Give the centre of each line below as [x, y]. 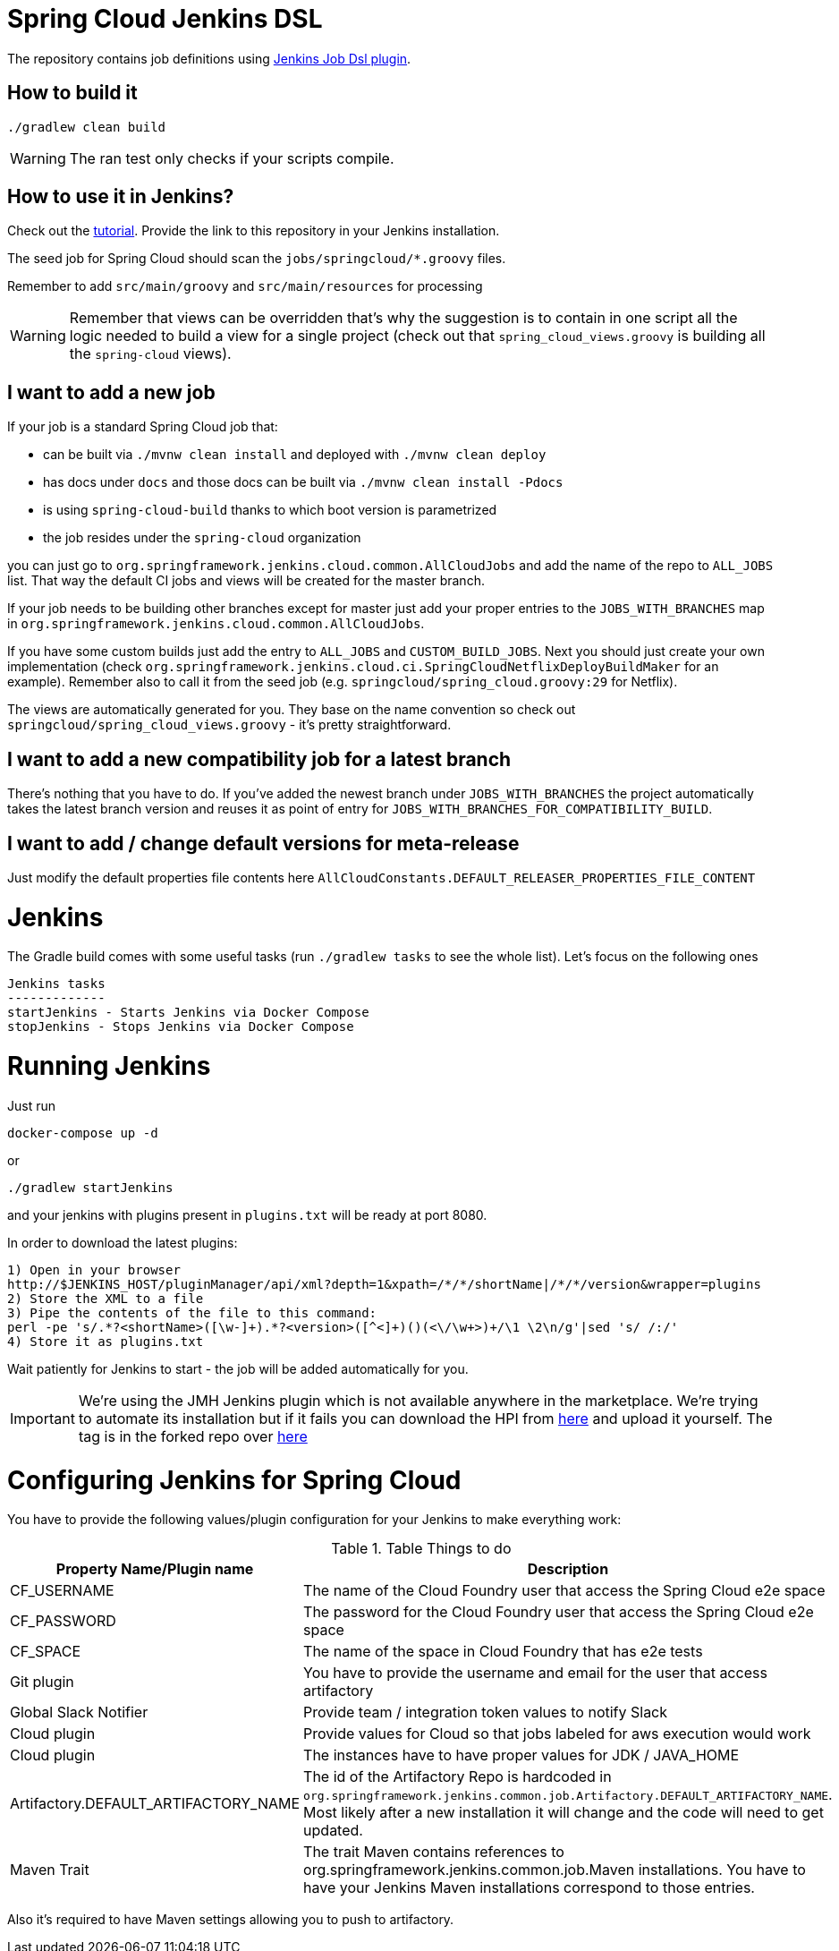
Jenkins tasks [56, 984]
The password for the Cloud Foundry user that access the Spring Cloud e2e [559, 1612]
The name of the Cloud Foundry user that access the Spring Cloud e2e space [564, 1591]
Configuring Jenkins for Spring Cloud [234, 1480]
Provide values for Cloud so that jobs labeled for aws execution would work [557, 1734]
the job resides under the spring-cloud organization [202, 538]
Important [42, 1418]
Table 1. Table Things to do [421, 1549]
